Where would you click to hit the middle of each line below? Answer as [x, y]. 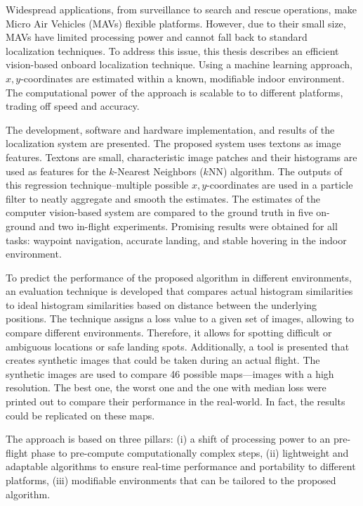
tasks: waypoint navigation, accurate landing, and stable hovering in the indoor [176, 240]
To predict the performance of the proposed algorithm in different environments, [179, 277]
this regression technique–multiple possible [97, 185]
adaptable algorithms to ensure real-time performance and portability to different [181, 466]
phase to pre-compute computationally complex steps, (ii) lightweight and [190, 452]
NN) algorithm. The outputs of [275, 171]
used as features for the [56, 171]
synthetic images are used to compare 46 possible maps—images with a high [170, 373]
